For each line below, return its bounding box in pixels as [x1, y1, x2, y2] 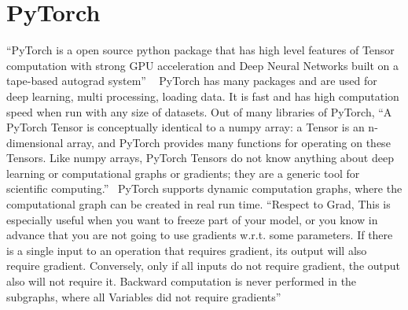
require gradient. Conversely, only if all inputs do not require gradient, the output [6, 257, 401, 274]
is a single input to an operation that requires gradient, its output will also [6, 242, 367, 258]
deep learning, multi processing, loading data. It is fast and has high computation [6, 87, 399, 104]
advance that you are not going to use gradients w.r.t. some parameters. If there [6, 227, 393, 243]
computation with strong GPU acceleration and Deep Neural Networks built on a [6, 57, 399, 73]
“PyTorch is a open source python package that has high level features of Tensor [6, 42, 395, 58]
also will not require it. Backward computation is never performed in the [6, 273, 357, 290]
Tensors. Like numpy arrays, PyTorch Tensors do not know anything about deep [6, 149, 394, 166]
